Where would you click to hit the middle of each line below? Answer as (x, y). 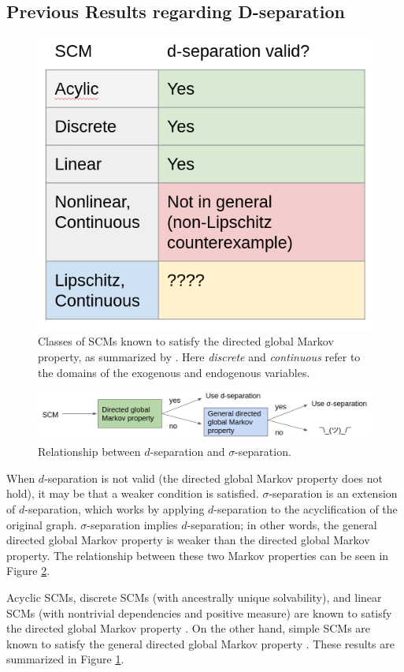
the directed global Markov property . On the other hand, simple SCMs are (189, 628)
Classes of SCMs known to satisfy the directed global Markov (186, 341)
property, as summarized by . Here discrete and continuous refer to (199, 356)
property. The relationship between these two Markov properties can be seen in (198, 555)
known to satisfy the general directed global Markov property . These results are (200, 643)
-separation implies (132, 524)
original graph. (42, 524)
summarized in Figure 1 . (65, 659)
